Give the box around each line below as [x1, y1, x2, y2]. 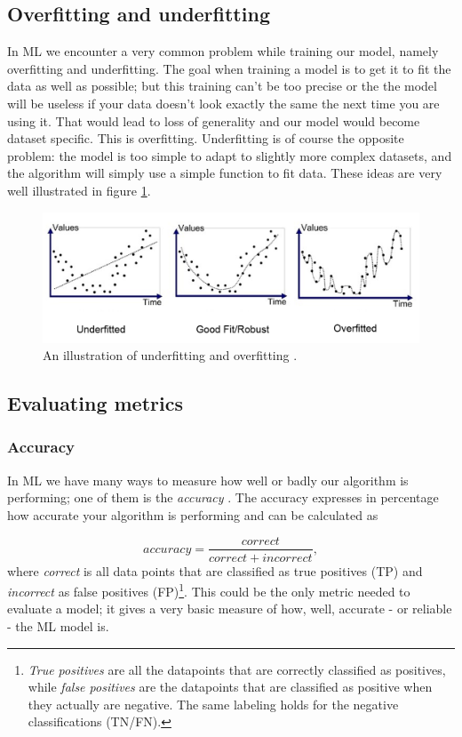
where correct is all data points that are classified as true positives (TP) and [7, 561, 423, 580]
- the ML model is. [7, 617, 109, 635]
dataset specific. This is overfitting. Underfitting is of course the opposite [7, 129, 404, 148]
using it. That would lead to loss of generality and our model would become [7, 111, 420, 130]
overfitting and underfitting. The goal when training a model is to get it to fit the [7, 59, 451, 77]
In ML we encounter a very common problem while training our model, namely [7, 42, 439, 60]
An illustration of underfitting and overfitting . [43, 346, 298, 364]
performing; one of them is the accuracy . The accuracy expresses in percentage [7, 488, 439, 507]
